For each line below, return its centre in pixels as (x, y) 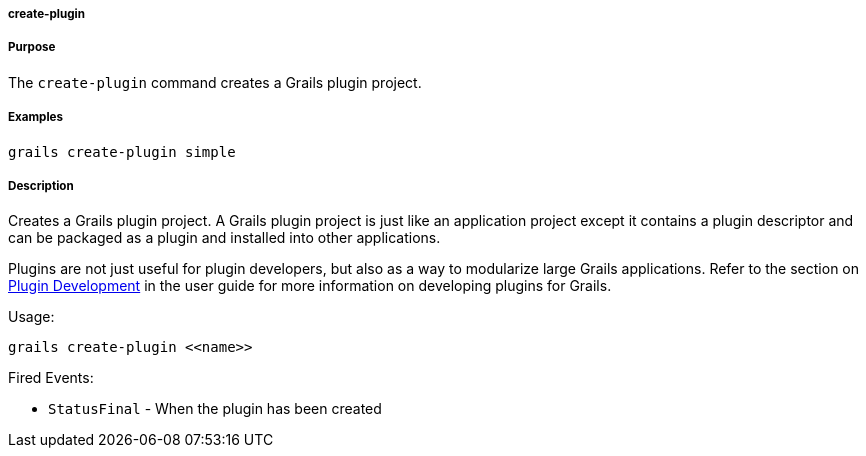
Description (41, 185)
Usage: (31, 317)
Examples (35, 117)
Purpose (32, 47)
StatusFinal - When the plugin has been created (215, 409)
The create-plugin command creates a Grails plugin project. (215, 82)
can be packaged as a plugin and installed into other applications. (224, 238)
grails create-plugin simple (122, 151)
